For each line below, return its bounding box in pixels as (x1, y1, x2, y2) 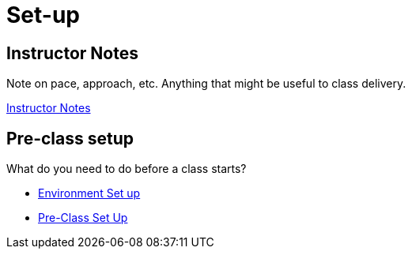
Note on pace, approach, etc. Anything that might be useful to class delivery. (6, 77, 406, 91)
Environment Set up (38, 186, 141, 201)
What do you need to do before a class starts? (6, 162, 247, 176)
